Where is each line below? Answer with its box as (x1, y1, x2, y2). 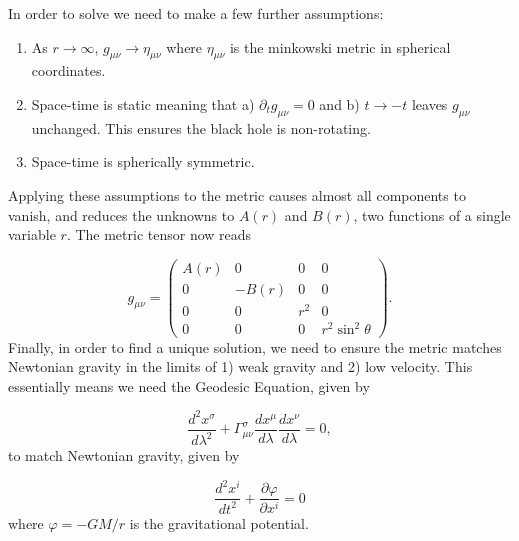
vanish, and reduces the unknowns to (8, 204, 235, 225)
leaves (411, 93, 448, 114)
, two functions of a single (353, 204, 511, 225)
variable (8, 224, 56, 245)
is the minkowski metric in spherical (229, 36, 451, 57)
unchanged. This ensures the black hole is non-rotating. (31, 117, 371, 138)
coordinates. (31, 60, 106, 81)
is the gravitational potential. (129, 512, 309, 533)
